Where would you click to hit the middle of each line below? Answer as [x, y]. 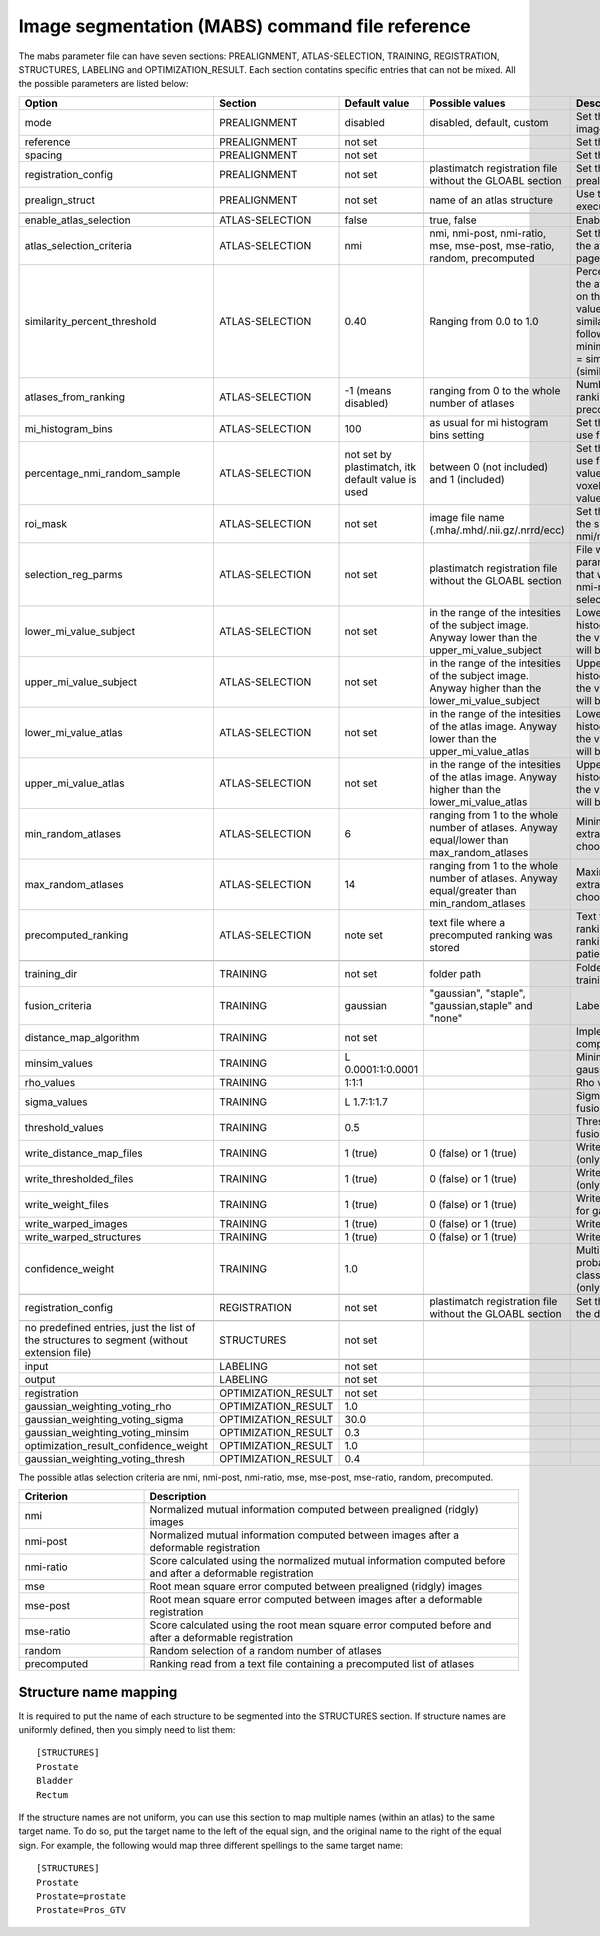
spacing [43, 155]
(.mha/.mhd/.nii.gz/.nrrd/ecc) [497, 530]
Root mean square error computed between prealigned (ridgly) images [316, 1587]
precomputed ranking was [491, 935]
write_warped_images [76, 1223]
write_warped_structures [83, 1237]
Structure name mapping [98, 1691]
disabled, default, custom [489, 122]
